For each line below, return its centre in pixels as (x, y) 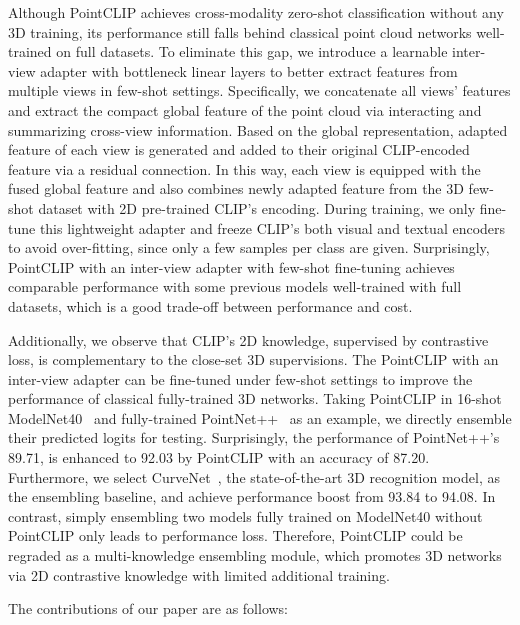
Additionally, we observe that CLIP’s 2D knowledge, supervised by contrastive (248, 339)
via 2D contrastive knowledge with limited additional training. (199, 574)
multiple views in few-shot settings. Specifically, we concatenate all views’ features (259, 90)
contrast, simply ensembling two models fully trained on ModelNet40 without (245, 515)
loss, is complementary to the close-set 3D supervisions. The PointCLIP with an (253, 359)
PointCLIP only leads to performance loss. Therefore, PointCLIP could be (235, 535)
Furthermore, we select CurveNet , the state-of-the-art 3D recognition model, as (254, 476)
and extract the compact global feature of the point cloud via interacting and (245, 109)
